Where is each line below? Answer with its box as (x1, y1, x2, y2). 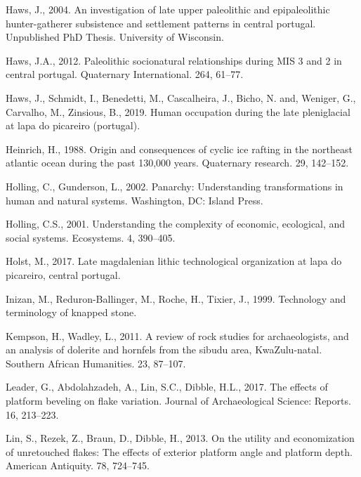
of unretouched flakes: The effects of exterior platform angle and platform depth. (6, 444, 353, 459)
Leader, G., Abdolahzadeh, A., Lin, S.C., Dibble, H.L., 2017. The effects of (6, 379, 328, 394)
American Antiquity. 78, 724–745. (6, 458, 150, 473)
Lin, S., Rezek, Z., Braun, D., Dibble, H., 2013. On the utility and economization (6, 431, 355, 445)
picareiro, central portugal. (6, 267, 121, 282)
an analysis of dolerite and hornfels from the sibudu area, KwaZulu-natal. (6, 342, 322, 357)
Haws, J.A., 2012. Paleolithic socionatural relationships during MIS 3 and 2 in (6, 53, 342, 67)
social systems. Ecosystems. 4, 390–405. (6, 230, 176, 244)
